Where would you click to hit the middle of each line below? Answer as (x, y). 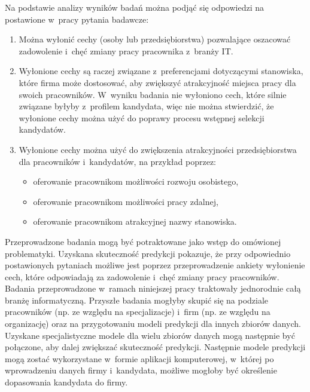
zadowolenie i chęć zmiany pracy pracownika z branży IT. (126, 50)
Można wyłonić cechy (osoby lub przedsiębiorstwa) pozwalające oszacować (155, 39)
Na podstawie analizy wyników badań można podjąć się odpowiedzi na (135, 7)
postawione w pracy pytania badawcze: (77, 19)
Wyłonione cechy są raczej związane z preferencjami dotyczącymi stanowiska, (161, 71)
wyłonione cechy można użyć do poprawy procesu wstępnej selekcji (142, 117)
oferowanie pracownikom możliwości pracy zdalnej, (126, 201)
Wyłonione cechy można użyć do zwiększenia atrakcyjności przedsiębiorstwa (158, 149)
